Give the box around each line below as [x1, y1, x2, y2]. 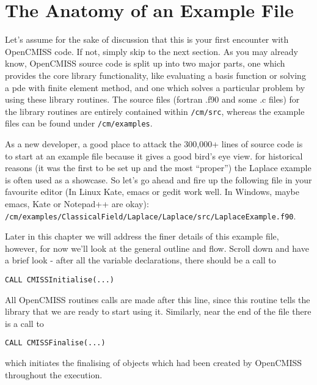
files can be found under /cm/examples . [5, 117, 153, 130]
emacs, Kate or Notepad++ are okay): [5, 197, 149, 210]
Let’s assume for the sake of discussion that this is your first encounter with [5, 33, 289, 46]
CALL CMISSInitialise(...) [5, 276, 114, 284]
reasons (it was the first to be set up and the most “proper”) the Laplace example [5, 161, 312, 174]
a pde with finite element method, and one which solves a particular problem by [5, 81, 305, 94]
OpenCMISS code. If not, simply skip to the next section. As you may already [5, 45, 298, 57]
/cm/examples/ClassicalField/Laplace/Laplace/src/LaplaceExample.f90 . [5, 209, 296, 222]
